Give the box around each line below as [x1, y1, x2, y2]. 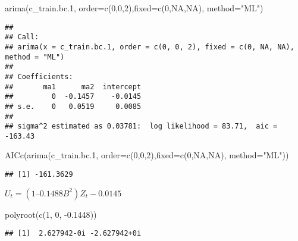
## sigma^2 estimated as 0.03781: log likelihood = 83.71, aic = [5, 122, 278, 131]
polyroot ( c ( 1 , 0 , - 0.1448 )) [5, 208, 97, 220]
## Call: [5, 33, 39, 42]
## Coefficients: [5, 72, 73, 81]
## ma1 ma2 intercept [5, 82, 142, 91]
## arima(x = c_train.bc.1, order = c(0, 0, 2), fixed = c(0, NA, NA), [5, 42, 294, 51]
